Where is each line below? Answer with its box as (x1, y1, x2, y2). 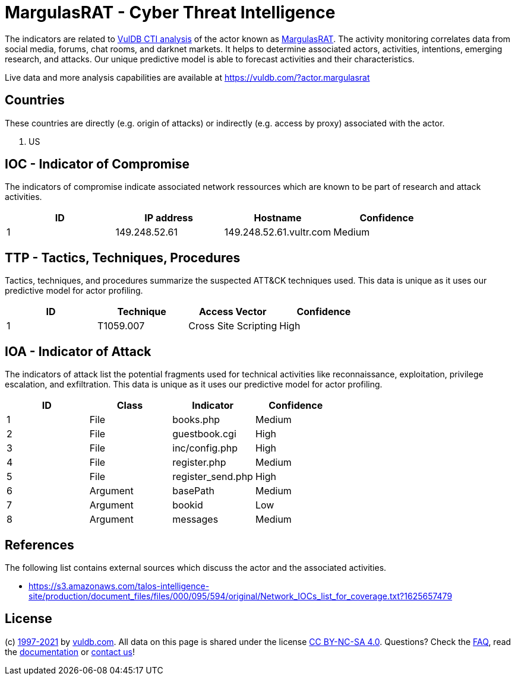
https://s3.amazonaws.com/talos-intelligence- (29, 580, 210, 591)
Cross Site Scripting (188, 320, 277, 332)
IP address (144, 212, 193, 224)
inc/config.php (172, 442, 238, 455)
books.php (172, 414, 220, 426)
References (5, 537, 74, 552)
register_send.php (172, 471, 253, 483)
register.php (172, 456, 226, 469)
